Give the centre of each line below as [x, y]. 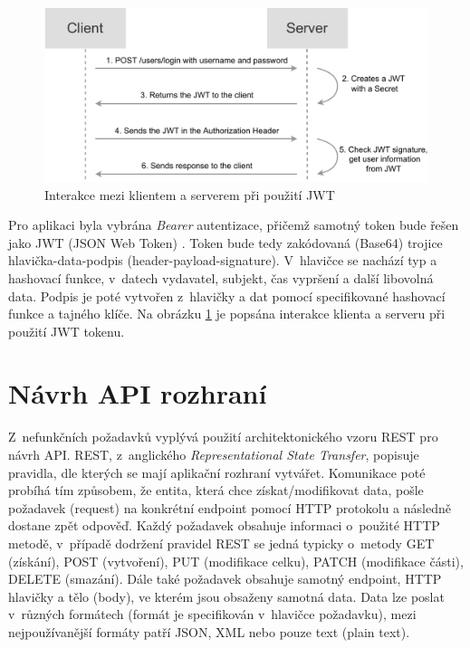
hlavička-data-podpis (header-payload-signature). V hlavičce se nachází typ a [223, 260]
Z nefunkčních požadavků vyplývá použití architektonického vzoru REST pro [223, 437]
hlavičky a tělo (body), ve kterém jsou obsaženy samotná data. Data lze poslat [226, 596]
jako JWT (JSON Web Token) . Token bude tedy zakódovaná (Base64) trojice [225, 242]
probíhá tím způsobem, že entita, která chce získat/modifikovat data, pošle [216, 490]
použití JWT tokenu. [67, 331]
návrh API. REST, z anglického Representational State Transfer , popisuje [214, 455]
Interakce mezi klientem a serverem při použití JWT [190, 194]
